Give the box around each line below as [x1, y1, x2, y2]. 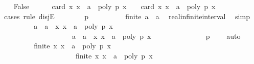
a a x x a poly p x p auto [72, 30, 241, 41]
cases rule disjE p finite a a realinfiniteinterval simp [4, 11, 250, 21]
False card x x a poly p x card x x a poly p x [13, 1, 216, 11]
